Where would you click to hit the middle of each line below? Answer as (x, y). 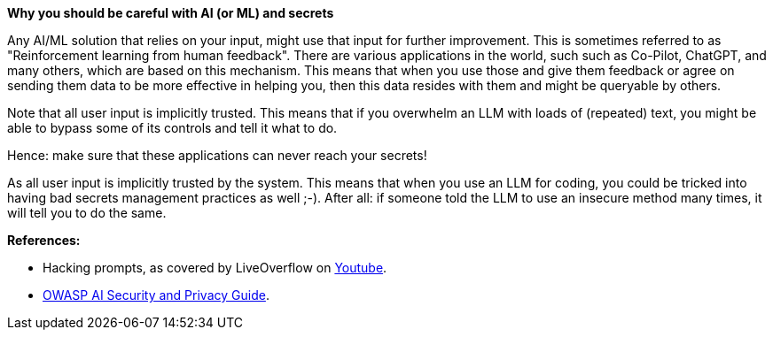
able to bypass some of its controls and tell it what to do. (172, 128)
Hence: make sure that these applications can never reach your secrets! (217, 155)
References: (44, 240)
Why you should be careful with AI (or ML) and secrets (171, 13)
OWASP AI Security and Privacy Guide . (156, 295)
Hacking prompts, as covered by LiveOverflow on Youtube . (215, 268)
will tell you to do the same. (87, 213)
